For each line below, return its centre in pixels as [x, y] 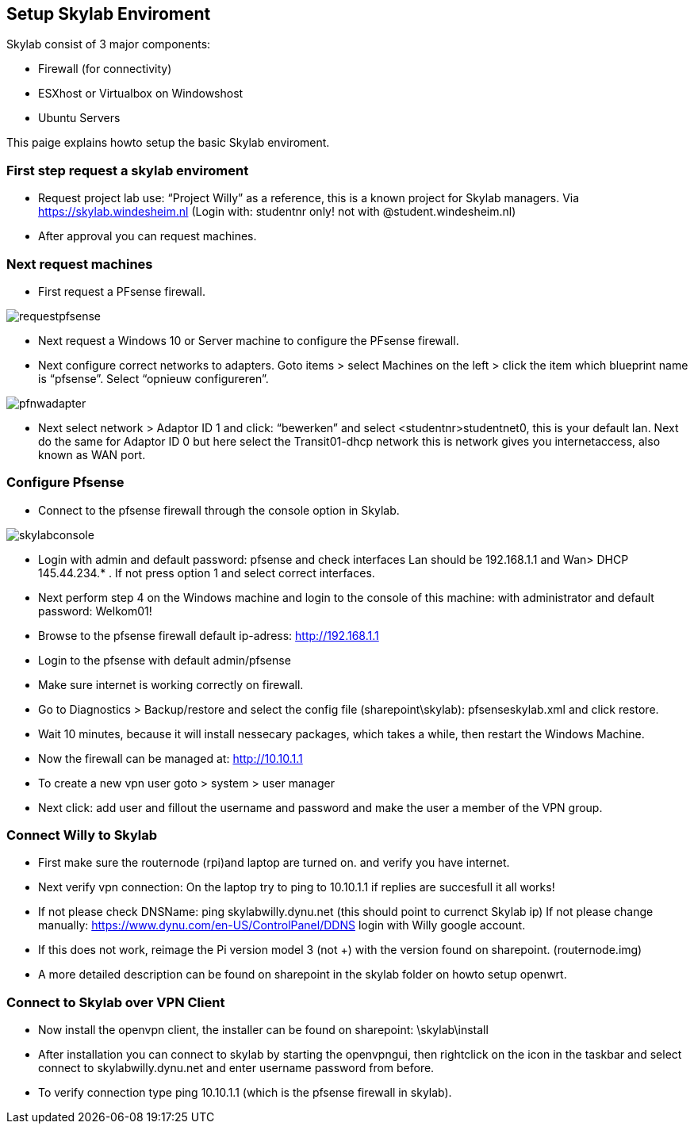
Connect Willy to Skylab [82, 835]
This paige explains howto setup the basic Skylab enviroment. [168, 143]
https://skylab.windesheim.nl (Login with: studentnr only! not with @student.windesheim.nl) [277, 212]
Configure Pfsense [65, 483]
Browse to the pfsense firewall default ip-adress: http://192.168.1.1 [209, 635]
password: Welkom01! [95, 611]
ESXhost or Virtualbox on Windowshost [141, 94]
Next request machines [80, 264]
